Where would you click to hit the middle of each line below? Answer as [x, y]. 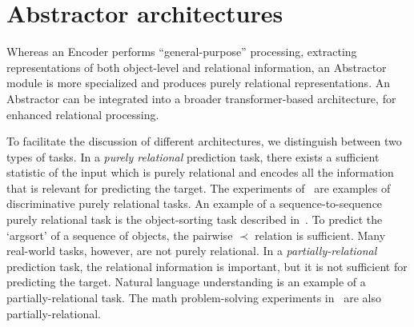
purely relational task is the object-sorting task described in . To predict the [195, 219]
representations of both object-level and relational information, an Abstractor [197, 67]
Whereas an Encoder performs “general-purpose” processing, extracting [182, 52]
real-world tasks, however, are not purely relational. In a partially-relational [192, 251]
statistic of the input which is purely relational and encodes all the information [200, 172]
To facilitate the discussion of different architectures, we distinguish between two [204, 141]
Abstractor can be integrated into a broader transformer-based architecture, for [201, 98]
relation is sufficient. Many [320, 235]
